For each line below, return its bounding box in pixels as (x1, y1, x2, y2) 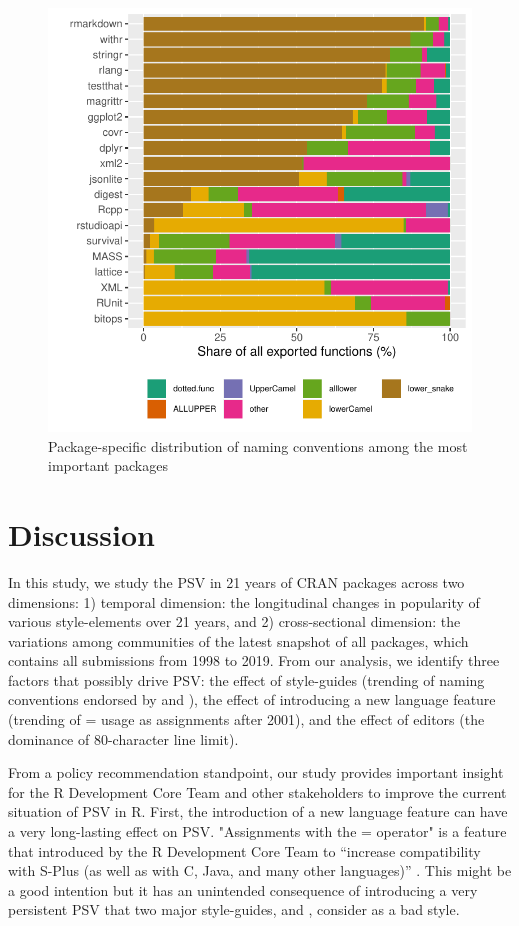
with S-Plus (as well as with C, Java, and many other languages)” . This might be (8, 860, 512, 881)
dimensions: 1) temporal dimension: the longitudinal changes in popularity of (8, 591, 480, 612)
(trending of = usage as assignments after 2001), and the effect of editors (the (8, 709, 485, 730)
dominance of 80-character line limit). (8, 728, 239, 749)
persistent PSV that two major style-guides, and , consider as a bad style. (8, 899, 460, 920)
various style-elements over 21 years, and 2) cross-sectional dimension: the (8, 611, 461, 632)
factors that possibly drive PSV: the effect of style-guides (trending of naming (8, 669, 485, 690)
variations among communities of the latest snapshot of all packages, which (8, 630, 469, 651)
